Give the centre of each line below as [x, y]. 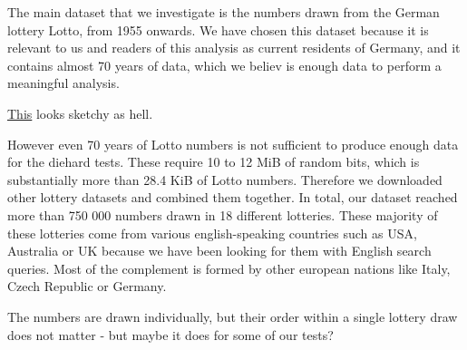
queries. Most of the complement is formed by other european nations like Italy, [229, 268]
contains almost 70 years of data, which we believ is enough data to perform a [224, 65]
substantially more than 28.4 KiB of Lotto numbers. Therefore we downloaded [225, 179]
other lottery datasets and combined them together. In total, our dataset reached [233, 197]
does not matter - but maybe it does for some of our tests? [170, 334]
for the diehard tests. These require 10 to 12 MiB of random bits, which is [214, 162]
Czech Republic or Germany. [87, 286]
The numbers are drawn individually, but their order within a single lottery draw [233, 316]
